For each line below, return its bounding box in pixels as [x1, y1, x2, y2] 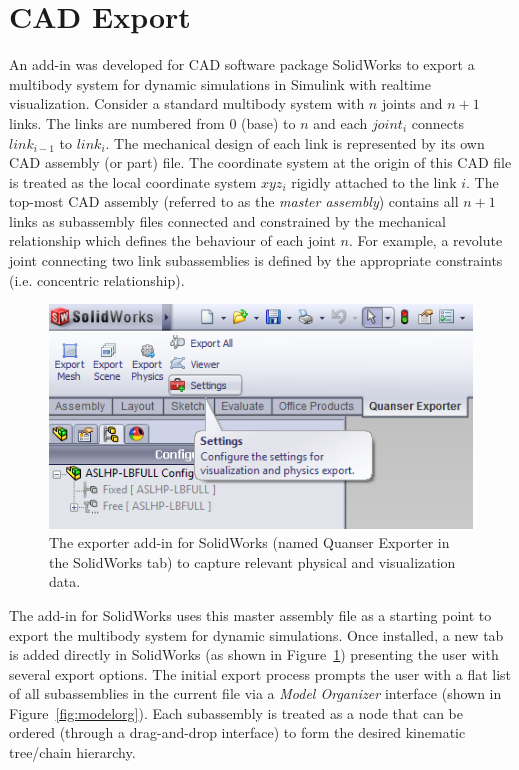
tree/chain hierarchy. [9, 742, 136, 763]
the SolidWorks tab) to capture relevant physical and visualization [49, 551, 456, 572]
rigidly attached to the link [291, 171, 457, 192]
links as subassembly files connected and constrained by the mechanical [9, 210, 446, 231]
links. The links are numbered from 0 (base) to [9, 112, 296, 133]
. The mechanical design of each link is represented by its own [105, 132, 485, 153]
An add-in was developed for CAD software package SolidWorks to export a [9, 54, 475, 75]
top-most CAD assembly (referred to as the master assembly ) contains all [9, 191, 459, 212]
